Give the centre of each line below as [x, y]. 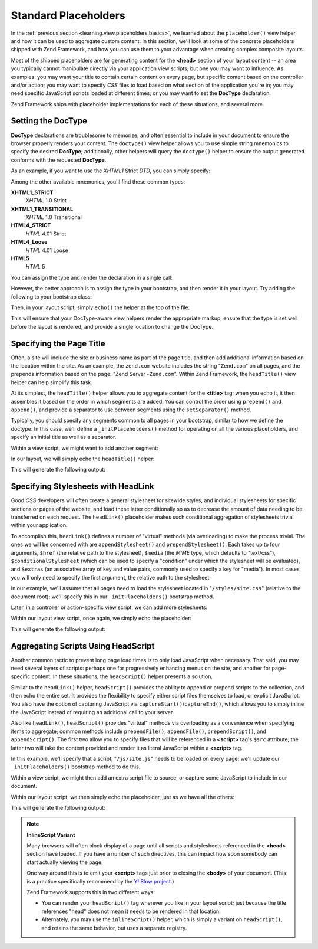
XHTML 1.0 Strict [46, 201]
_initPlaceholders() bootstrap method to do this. [76, 767]
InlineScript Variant [51, 835]
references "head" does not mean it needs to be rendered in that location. [131, 911]
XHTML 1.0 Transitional [54, 217]
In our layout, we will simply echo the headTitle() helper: [83, 459]
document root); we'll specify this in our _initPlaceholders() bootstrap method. [112, 597]
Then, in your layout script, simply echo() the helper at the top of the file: [100, 307]
